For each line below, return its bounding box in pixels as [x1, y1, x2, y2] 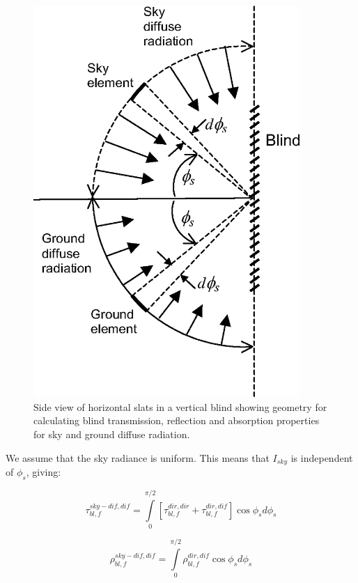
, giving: [26, 465, 61, 479]
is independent [290, 450, 353, 465]
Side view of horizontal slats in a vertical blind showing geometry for [33, 399, 327, 414]
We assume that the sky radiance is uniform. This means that [6, 450, 270, 465]
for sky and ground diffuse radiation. [33, 427, 190, 441]
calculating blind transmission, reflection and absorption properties [33, 413, 320, 428]
